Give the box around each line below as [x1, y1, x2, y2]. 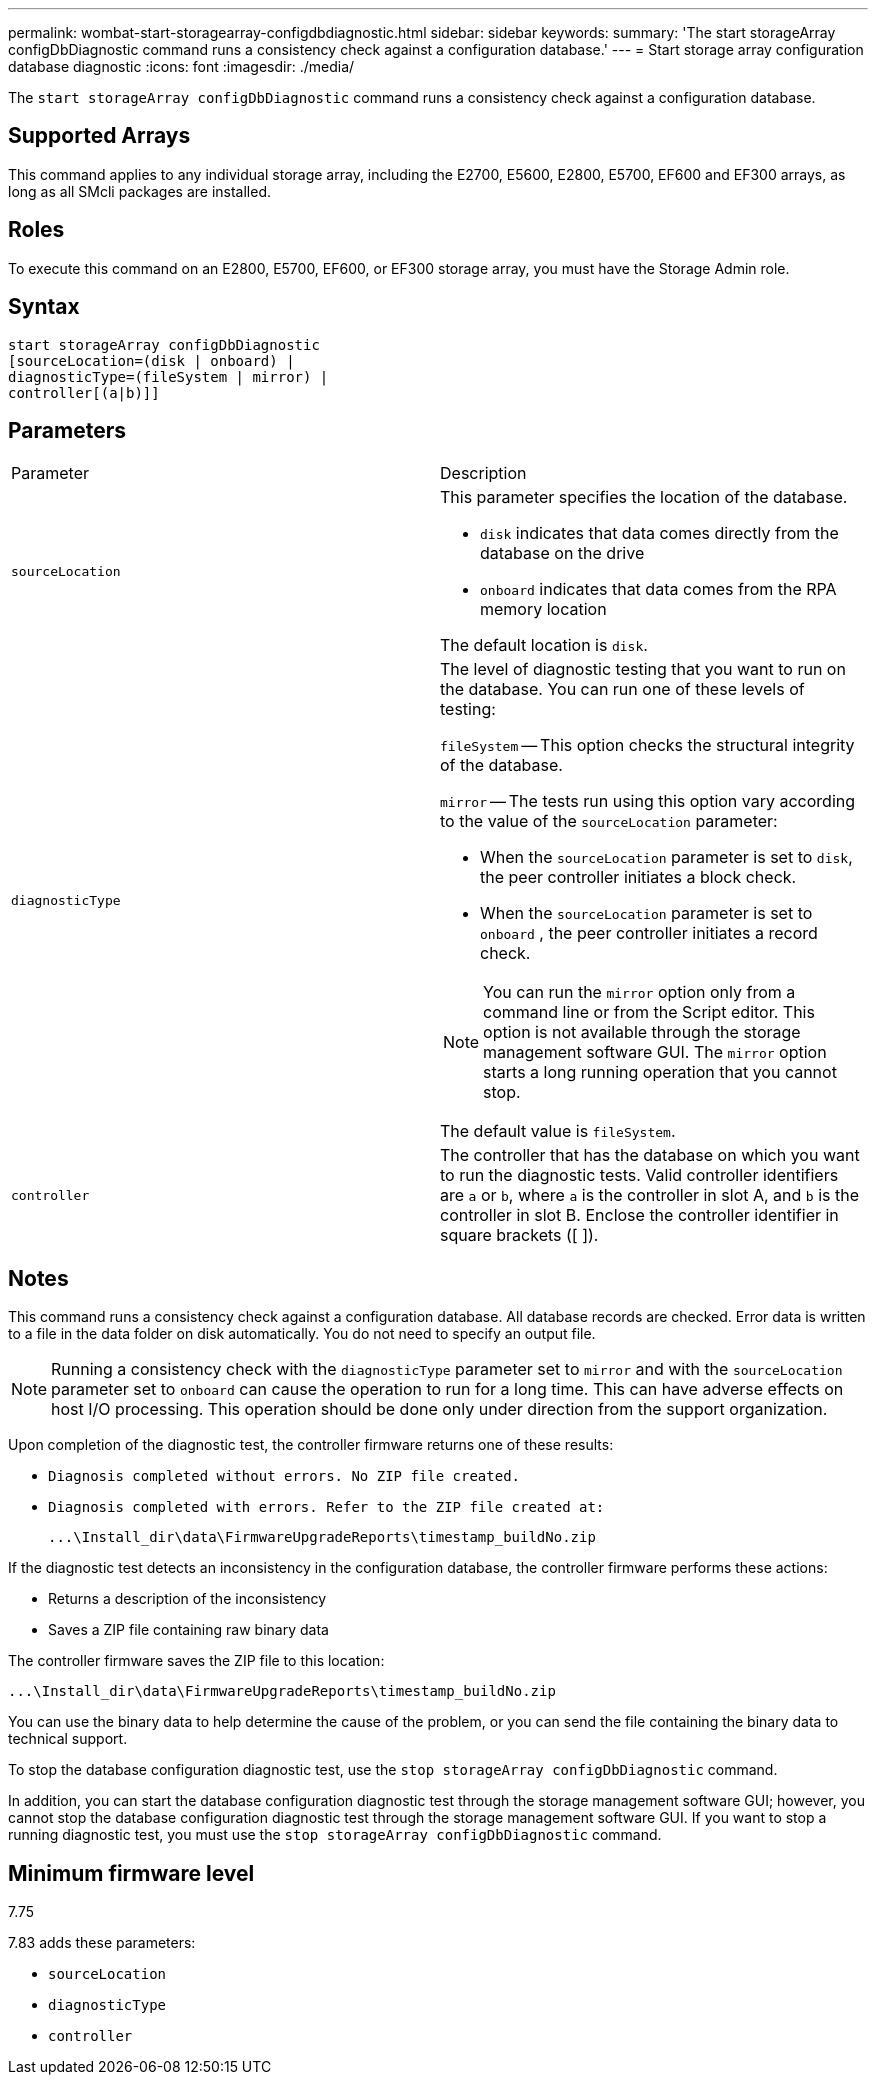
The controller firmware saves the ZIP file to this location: [8, 1652, 385, 1670]
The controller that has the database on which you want [440, 1145, 860, 1166]
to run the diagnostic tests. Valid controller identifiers [440, 1165, 839, 1186]
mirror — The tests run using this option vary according [440, 791, 856, 812]
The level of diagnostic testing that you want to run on [440, 659, 846, 680]
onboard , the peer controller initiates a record [480, 923, 818, 944]
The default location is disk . [440, 635, 648, 656]
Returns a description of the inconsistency [48, 1590, 327, 1608]
